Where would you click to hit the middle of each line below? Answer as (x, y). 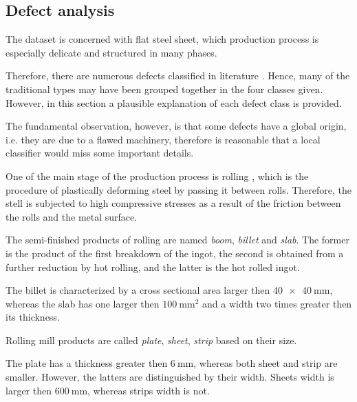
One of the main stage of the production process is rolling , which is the (157, 175)
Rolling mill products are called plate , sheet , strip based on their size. (151, 340)
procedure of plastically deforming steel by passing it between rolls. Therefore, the (179, 189)
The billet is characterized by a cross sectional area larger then (138, 290)
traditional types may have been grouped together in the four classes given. (164, 89)
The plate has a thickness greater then (87, 363)
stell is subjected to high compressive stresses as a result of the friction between (173, 203)
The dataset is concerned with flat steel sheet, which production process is (162, 39)
